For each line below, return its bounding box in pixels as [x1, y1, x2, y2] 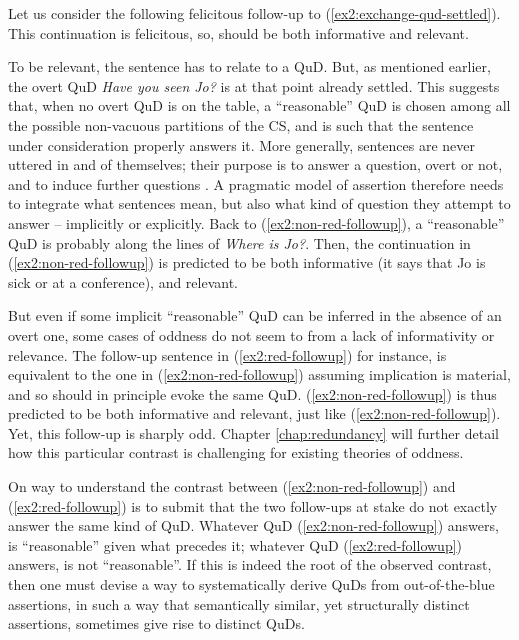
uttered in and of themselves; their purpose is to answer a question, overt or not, [8, 154, 503, 175]
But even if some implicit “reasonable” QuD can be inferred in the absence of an [8, 305, 502, 326]
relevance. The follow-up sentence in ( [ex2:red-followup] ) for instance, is [8, 344, 447, 365]
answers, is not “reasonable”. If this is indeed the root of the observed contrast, [8, 554, 492, 575]
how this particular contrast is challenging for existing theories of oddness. [8, 442, 464, 463]
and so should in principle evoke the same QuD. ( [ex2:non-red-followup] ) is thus [8, 383, 497, 404]
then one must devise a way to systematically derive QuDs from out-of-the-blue [8, 574, 495, 595]
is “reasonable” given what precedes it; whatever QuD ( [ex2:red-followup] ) [8, 534, 463, 555]
